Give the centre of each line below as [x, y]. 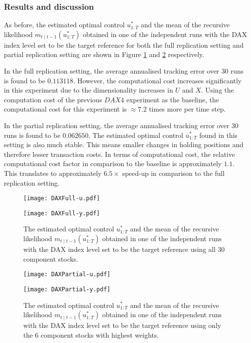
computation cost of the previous [53, 99]
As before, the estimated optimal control [64, 25]
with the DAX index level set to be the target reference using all [120, 249]
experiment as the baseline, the [173, 99]
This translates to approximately [53, 173]
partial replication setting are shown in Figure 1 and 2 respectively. [104, 54]
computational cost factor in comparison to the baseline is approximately [113, 163]
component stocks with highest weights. [100, 334]
